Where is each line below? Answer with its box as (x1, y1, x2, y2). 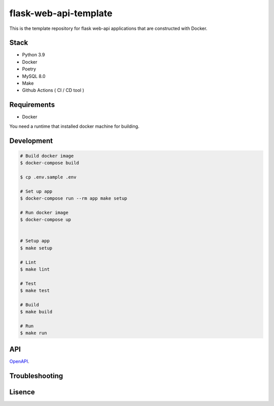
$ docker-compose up (20, 217, 71, 223)
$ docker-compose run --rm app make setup (20, 196, 127, 201)
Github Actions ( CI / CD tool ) (22, 87, 84, 93)
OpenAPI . (9, 358, 30, 364)
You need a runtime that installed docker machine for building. (9, 123, 140, 129)
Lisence (9, 388, 35, 396)
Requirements (9, 100, 55, 109)
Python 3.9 (22, 52, 45, 58)
